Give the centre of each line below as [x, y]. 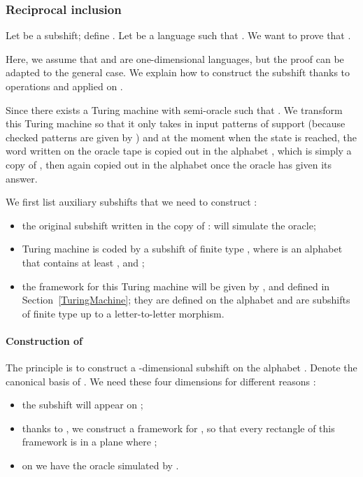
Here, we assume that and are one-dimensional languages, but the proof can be [175, 58]
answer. [22, 178]
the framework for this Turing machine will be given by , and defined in [176, 286]
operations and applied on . [64, 86]
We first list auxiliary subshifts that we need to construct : [131, 202]
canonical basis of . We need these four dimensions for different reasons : [161, 381]
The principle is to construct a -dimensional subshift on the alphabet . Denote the [181, 368]
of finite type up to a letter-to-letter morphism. [123, 313]
